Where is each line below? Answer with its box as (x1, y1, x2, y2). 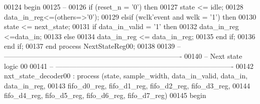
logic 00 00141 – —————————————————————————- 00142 (4, 60, 253, 71)
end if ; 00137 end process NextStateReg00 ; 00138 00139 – (4, 41, 181, 51)
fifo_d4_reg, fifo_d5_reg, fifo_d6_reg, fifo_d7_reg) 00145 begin (4, 90, 206, 100)
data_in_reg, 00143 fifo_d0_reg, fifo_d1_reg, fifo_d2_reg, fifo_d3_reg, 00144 (4, 80, 250, 90)
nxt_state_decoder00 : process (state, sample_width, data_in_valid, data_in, (4, 70, 248, 81)
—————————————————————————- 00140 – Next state (4, 50, 242, 61)
